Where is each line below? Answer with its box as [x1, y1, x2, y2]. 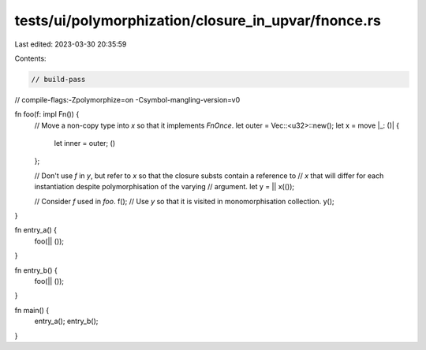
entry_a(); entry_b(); [34, 316, 99, 326]
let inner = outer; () [54, 139, 116, 148]
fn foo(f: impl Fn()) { [14, 110, 80, 119]
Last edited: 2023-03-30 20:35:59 [14, 39, 127, 49]
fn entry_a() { [14, 225, 58, 235]
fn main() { [14, 305, 50, 315]
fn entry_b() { [14, 265, 58, 275]
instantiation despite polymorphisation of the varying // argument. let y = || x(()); [34, 182, 295, 192]
